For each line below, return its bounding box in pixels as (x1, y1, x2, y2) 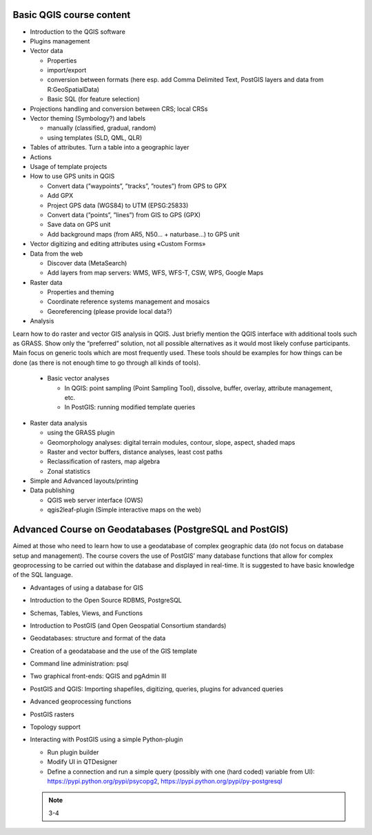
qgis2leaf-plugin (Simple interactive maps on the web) (47, 505, 202, 514)
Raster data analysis (30, 419, 87, 427)
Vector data (30, 47, 63, 55)
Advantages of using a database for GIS (30, 583, 144, 592)
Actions (30, 152, 52, 161)
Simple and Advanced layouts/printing (30, 476, 138, 485)
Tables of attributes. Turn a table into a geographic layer (30, 143, 189, 152)
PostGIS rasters (30, 710, 75, 718)
